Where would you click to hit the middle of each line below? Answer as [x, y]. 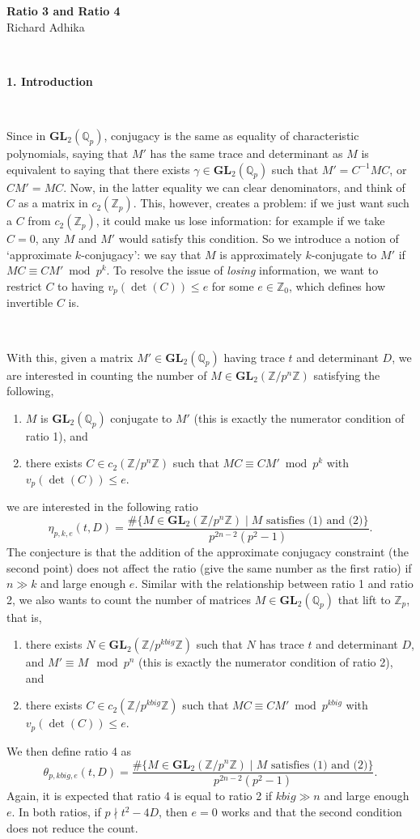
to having [81, 285]
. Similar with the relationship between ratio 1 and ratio [274, 583]
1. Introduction [50, 81]
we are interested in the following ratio [102, 507]
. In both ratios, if [56, 812]
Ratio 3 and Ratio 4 [64, 11]
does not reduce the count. [72, 827]
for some [233, 285]
